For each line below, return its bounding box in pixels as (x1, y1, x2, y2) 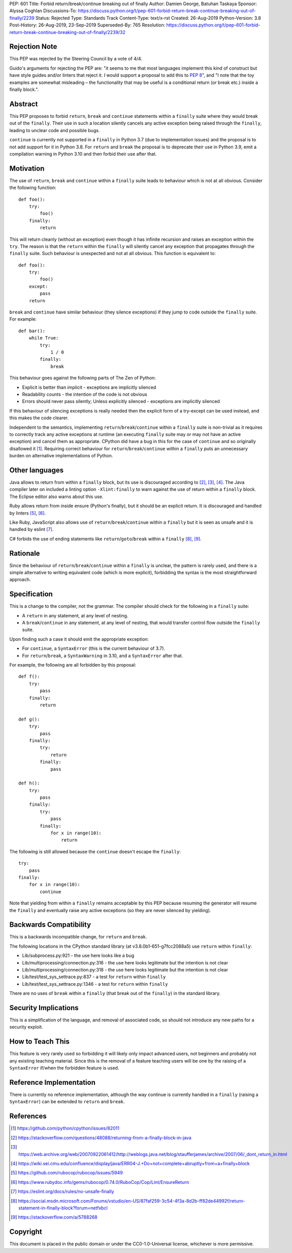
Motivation (9, 164, 45, 173)
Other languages (9, 465, 64, 475)
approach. (9, 577, 31, 583)
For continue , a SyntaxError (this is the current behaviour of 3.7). (22, 645, 165, 651)
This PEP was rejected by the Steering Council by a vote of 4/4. (9, 56, 142, 62)
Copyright (9, 1228, 43, 1236)
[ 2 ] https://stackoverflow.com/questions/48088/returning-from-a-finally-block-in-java (11, 1135, 191, 1141)
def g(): (18, 716, 40, 722)
